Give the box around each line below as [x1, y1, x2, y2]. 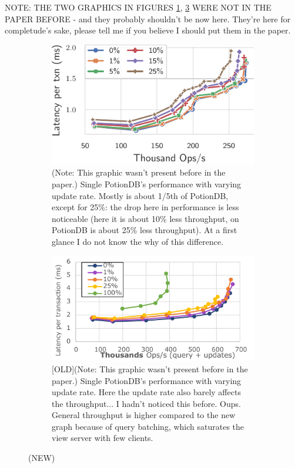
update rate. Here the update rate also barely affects [52, 386, 241, 398]
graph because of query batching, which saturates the [52, 420, 244, 432]
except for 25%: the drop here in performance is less [52, 201, 239, 213]
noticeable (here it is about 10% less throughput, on [52, 212, 239, 224]
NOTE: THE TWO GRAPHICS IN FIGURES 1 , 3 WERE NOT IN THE [5, 1, 271, 13]
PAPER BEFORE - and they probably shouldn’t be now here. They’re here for [5, 12, 291, 25]
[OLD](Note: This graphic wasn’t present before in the [52, 362, 248, 375]
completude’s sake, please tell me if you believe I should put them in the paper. [5, 24, 291, 36]
